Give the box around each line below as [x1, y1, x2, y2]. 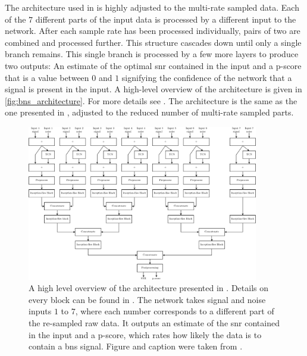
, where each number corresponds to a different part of [75, 305, 274, 317]
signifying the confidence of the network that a [121, 71, 292, 83]
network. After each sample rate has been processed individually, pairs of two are [5, 24, 300, 37]
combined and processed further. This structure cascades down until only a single [5, 36, 302, 48]
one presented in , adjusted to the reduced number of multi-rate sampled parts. [5, 106, 294, 118]
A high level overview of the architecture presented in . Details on [29, 282, 268, 294]
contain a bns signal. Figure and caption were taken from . [29, 340, 243, 352]
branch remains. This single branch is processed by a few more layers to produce [5, 48, 299, 60]
